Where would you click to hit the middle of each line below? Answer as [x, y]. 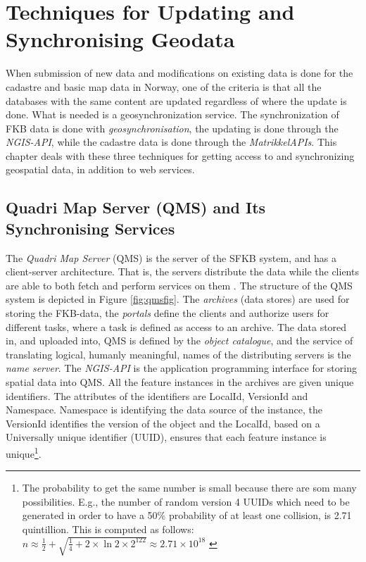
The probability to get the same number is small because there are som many [189, 488]
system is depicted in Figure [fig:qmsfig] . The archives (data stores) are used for [178, 299]
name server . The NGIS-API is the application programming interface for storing [181, 368]
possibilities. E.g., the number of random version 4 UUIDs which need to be [186, 501]
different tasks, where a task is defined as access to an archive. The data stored [176, 326]
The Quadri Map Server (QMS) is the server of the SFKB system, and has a [171, 257]
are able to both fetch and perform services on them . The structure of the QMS [179, 285]
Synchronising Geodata [120, 39]
